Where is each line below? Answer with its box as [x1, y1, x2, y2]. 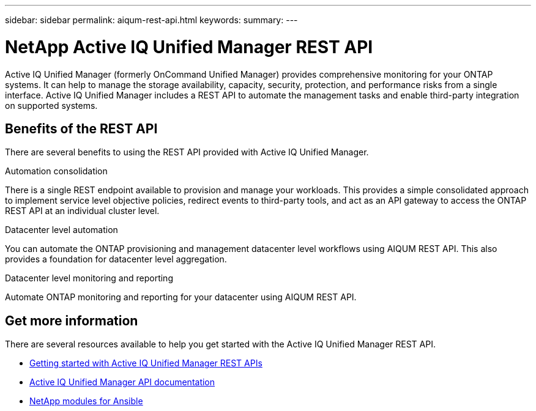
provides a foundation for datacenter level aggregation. [5, 254, 227, 265]
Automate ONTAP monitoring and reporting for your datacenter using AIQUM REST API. [5, 292, 357, 303]
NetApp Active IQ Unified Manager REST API [5, 36, 373, 57]
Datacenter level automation [5, 224, 118, 235]
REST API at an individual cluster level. [5, 206, 160, 217]
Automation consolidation [5, 166, 108, 177]
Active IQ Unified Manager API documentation [29, 377, 215, 388]
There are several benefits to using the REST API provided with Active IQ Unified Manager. [5, 147, 369, 158]
